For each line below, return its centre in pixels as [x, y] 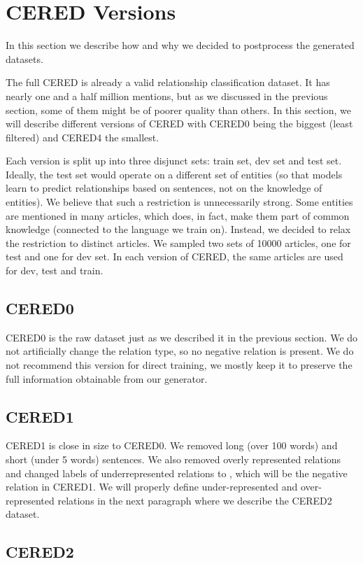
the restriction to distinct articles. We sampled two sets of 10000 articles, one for [178, 242]
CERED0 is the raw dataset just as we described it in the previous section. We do [182, 337]
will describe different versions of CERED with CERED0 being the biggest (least [179, 124]
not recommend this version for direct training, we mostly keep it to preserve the [179, 365]
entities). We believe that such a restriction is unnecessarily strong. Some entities [179, 202]
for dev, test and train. [55, 270]
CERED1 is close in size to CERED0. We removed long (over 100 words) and [172, 445]
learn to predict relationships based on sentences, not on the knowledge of [164, 188]
